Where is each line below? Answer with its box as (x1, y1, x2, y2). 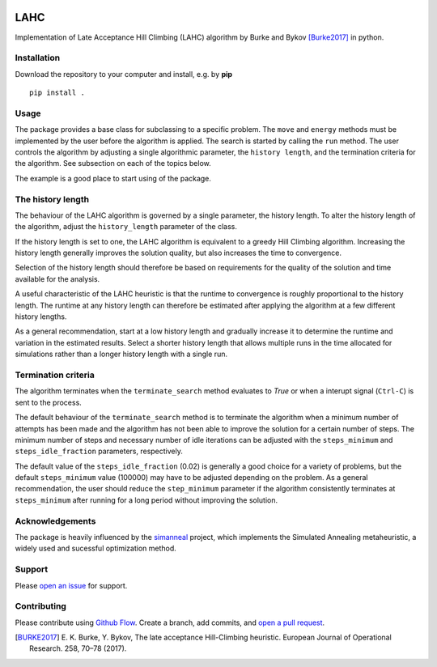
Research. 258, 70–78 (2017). (29, 644, 127, 653)
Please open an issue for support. (15, 580, 128, 590)
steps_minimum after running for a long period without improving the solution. (15, 495, 278, 505)
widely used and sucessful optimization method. (15, 543, 177, 554)
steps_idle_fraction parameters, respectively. (15, 446, 184, 457)
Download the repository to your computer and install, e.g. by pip (15, 69, 233, 79)
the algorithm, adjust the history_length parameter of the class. (15, 222, 238, 232)
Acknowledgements (15, 515, 96, 526)
